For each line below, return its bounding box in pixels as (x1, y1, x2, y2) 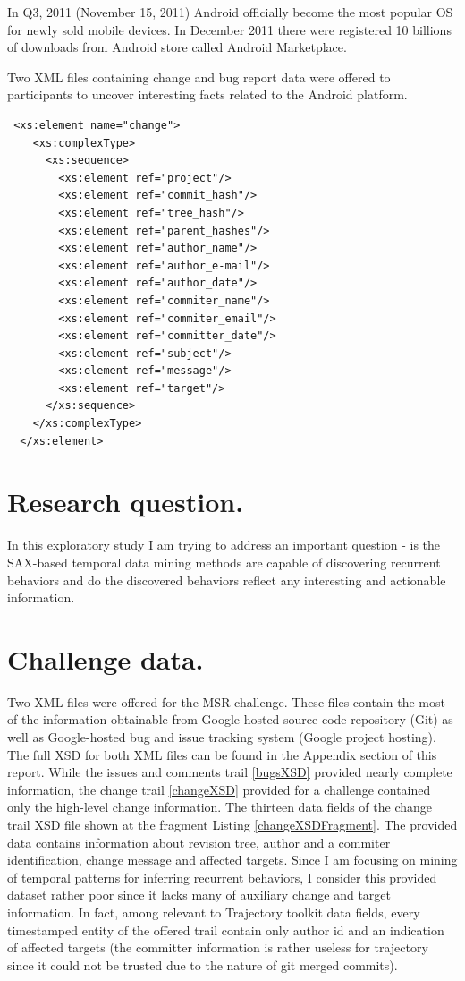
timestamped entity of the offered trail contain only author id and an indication (7, 920, 444, 939)
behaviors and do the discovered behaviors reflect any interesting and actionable (7, 570, 446, 589)
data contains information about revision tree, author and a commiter (7, 832, 391, 851)
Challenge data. (7, 640, 204, 677)
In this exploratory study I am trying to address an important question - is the (7, 535, 441, 554)
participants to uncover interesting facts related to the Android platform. (7, 85, 408, 104)
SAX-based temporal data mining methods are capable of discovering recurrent (7, 552, 441, 571)
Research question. (7, 483, 244, 520)
